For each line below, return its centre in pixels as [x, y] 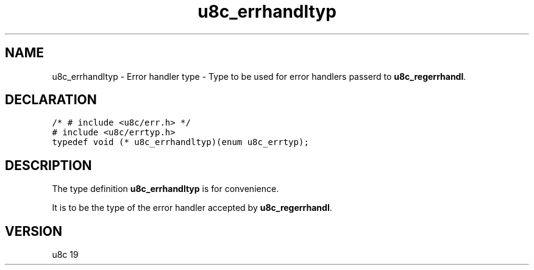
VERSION [34, 231]
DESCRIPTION [48, 165]
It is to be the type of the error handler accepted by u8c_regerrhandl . [192, 208]
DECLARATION [51, 100]
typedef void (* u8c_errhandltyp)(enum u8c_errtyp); [180, 142]
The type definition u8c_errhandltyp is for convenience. [166, 189]
